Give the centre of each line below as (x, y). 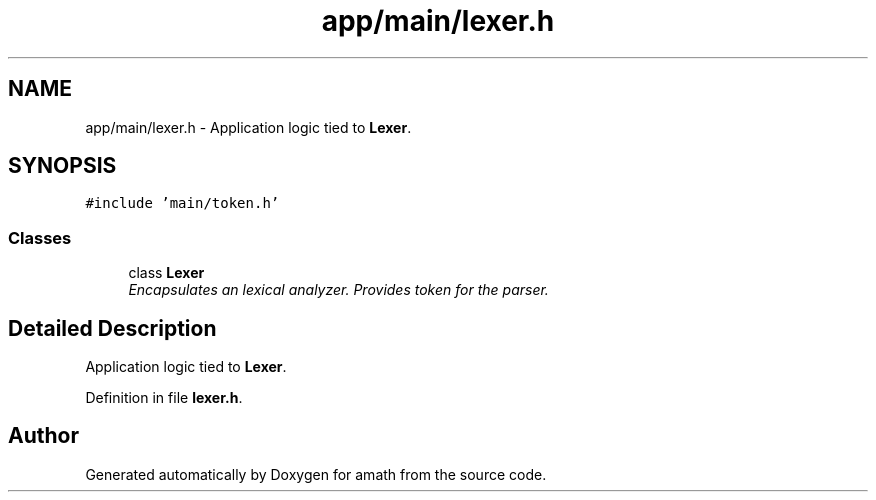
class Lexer (166, 273)
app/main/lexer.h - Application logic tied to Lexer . (248, 127)
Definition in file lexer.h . (164, 398)
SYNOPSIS (62, 166)
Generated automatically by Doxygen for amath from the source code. (316, 474)
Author (43, 436)
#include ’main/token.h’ (182, 203)
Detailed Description (112, 328)
